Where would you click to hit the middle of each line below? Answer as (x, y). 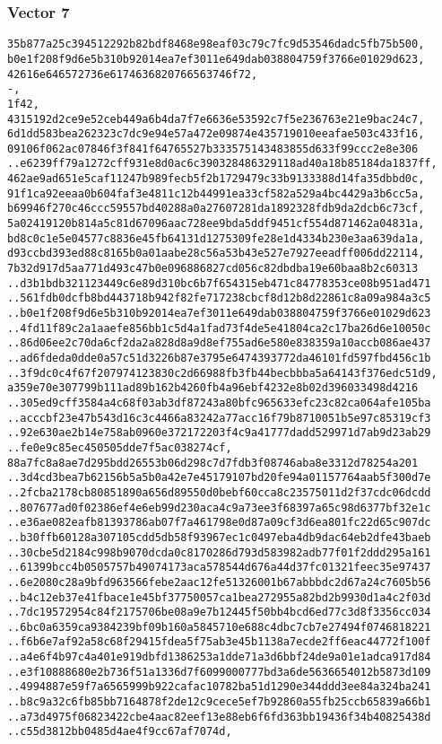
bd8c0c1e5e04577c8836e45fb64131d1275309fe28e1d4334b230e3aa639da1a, (216, 238)
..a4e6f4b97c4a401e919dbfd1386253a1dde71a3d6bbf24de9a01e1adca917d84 (219, 657)
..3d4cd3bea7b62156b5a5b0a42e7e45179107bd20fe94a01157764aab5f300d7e (219, 478)
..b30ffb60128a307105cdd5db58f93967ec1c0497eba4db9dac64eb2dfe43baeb (219, 537)
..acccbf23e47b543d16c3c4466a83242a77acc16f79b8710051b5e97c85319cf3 (219, 418)
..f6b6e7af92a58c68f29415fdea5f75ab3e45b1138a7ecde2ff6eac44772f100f (219, 642)
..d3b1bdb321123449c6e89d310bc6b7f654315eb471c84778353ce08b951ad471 (219, 283)
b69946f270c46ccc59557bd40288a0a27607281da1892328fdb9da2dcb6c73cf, (216, 209)
